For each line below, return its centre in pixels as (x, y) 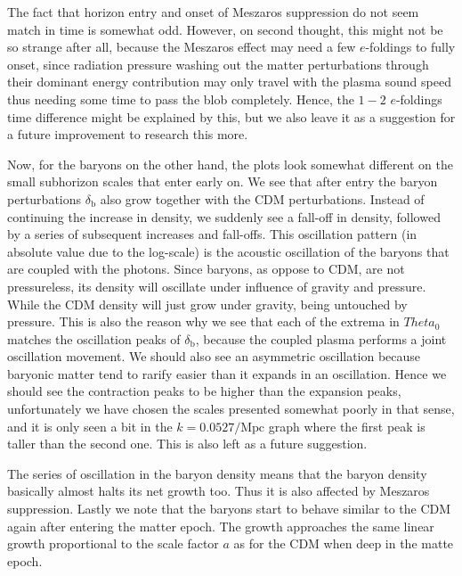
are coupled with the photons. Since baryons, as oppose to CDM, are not (206, 269)
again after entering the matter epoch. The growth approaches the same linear (221, 526)
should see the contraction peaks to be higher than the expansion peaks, (204, 391)
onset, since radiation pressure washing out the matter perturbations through (218, 64)
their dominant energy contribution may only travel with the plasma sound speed (229, 82)
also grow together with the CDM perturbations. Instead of (262, 198)
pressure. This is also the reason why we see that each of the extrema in (203, 321)
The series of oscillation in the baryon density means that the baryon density (217, 473)
